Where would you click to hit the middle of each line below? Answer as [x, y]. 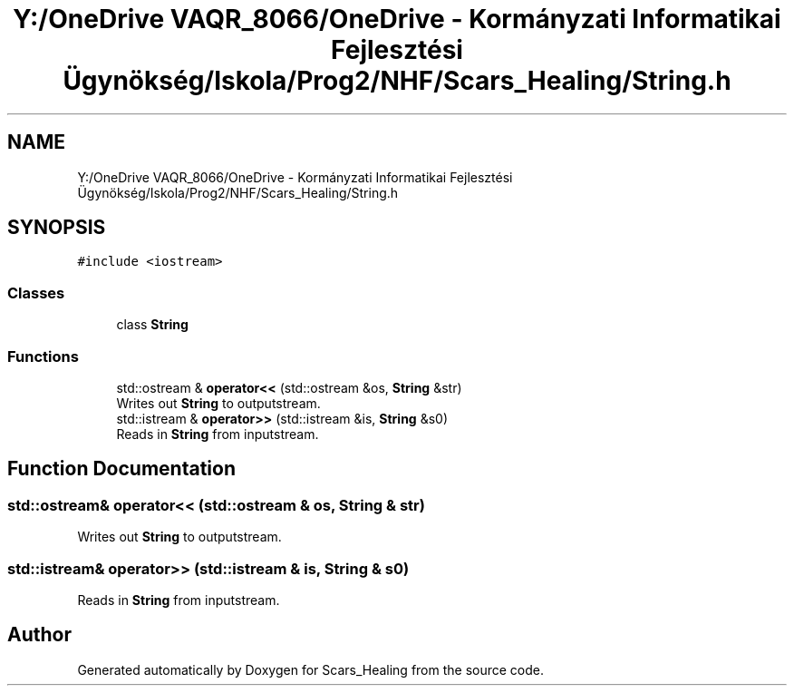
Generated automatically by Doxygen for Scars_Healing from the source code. [311, 669]
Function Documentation [121, 469]
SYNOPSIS [57, 228]
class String [152, 325]
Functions [43, 356]
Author [39, 635]
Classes [36, 293]
